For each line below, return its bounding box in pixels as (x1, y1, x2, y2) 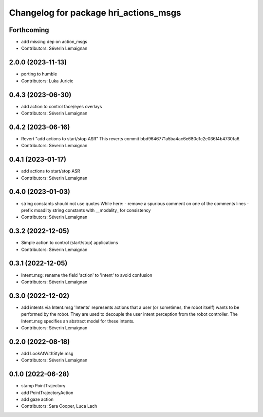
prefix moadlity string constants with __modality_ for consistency (21, 207, 151, 213)
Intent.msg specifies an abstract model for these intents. (21, 318, 135, 324)
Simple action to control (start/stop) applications (21, 240, 118, 246)
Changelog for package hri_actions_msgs (9, 7, 181, 18)
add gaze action (21, 396, 54, 402)
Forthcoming (9, 26, 49, 34)
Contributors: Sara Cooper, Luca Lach (21, 403, 97, 409)
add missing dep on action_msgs (21, 39, 88, 45)
